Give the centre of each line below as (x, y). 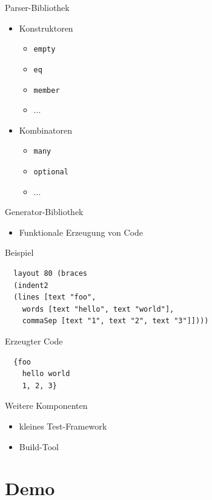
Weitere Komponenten (46, 406)
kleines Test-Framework (63, 426)
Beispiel (19, 252)
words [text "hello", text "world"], (98, 309)
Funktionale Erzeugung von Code (81, 232)
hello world (46, 374)
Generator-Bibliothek (44, 212)
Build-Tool (39, 446)
